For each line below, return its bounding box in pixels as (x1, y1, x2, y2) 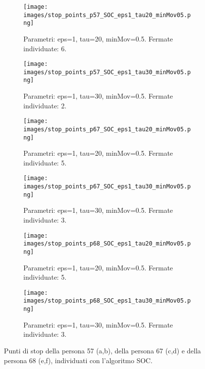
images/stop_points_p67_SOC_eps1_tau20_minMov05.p (23, 125, 191, 133)
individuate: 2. (23, 100, 67, 110)
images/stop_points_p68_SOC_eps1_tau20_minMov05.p (23, 240, 191, 247)
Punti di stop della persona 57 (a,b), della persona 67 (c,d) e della (4, 345, 201, 355)
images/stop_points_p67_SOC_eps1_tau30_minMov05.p (23, 183, 191, 190)
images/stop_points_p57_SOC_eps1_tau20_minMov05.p (23, 11, 191, 19)
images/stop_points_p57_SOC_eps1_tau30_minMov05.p (23, 68, 191, 76)
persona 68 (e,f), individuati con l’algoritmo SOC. (4, 355, 153, 365)
